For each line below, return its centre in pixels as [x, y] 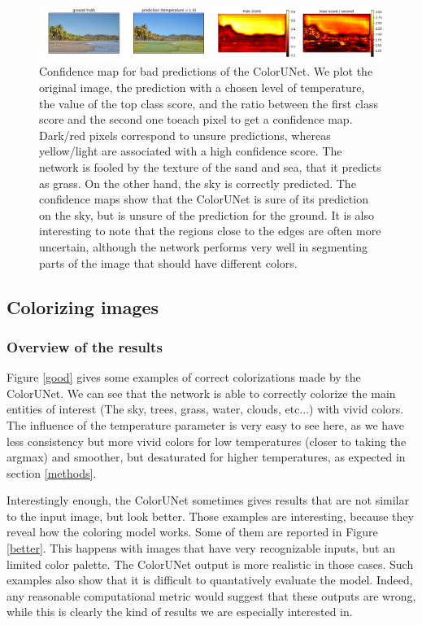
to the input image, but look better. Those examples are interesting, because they [210, 516]
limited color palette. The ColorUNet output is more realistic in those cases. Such [210, 564]
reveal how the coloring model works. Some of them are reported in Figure [192, 532]
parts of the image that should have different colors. [168, 262]
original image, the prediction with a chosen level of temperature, [202, 87]
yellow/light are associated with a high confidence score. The [191, 151]
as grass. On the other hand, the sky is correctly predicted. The [198, 183]
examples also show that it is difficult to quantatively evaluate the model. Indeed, [210, 580]
